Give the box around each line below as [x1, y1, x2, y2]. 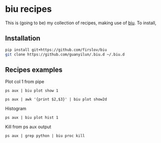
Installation [5, 34, 40, 43]
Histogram [5, 105, 27, 112]
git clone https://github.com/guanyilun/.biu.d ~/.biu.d [5, 52, 125, 57]
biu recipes [5, 3, 52, 15]
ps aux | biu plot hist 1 [5, 115, 58, 120]
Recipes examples [5, 65, 63, 74]
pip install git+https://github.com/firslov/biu [5, 47, 107, 52]
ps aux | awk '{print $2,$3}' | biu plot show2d [5, 97, 107, 102]
